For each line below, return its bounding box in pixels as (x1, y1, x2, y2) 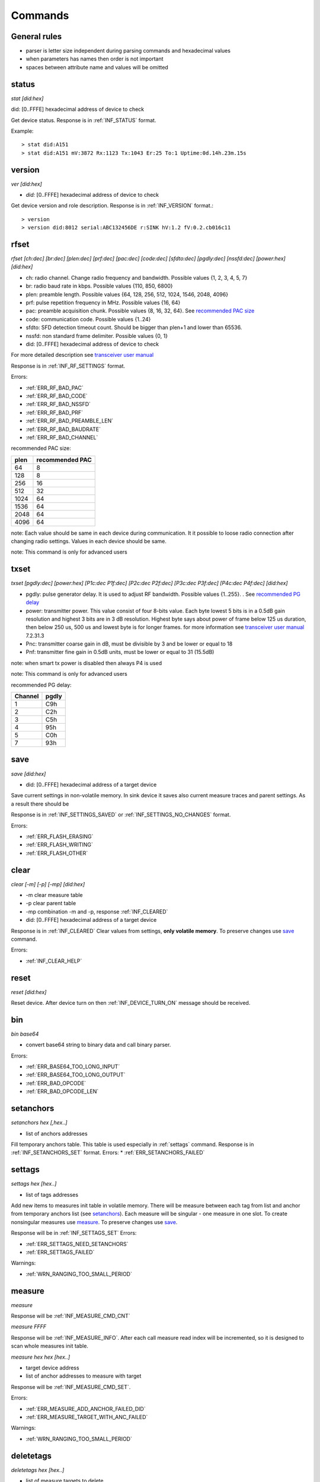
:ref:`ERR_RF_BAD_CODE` (25, 392, 88, 400)
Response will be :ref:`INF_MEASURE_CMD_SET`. (11, 1383, 131, 1390)
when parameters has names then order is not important (25, 55, 164, 62)
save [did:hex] (11, 770, 46, 777)
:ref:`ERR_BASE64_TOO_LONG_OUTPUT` (25, 1071, 126, 1078)
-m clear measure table (25, 891, 83, 898)
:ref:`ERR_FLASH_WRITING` (25, 841, 93, 848)
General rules (11, 31, 62, 41)
